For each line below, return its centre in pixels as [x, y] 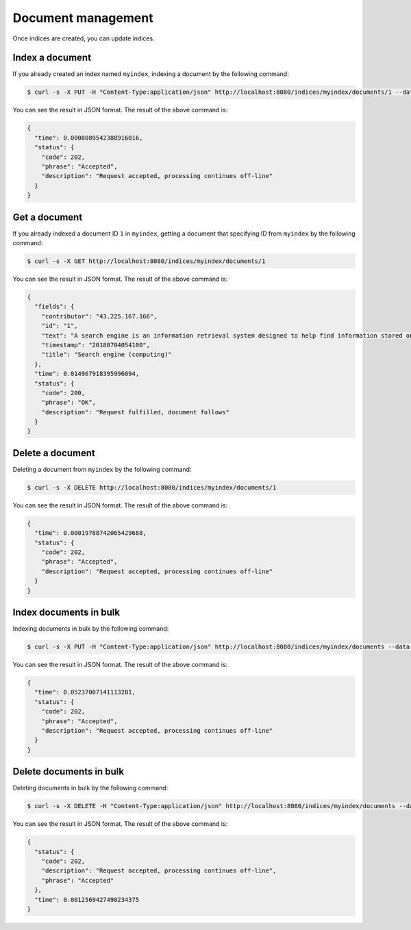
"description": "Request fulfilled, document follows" [135, 412]
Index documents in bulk [66, 613]
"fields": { [54, 307]
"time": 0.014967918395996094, [87, 374]
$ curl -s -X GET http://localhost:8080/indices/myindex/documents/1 [146, 261]
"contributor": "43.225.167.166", [99, 316]
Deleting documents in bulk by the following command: [90, 788]
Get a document [48, 217]
